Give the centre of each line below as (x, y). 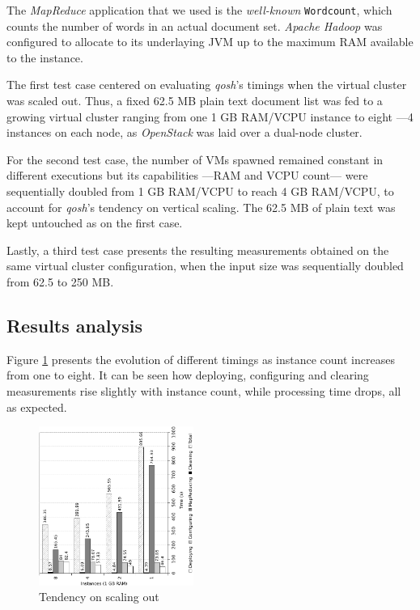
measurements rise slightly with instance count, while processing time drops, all (204, 390)
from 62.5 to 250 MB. (60, 281)
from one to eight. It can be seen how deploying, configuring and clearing (188, 375)
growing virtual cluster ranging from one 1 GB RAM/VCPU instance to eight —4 (210, 116)
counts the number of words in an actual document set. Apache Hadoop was (195, 25)
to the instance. (45, 57)
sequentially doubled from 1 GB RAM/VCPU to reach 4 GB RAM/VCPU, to (200, 191)
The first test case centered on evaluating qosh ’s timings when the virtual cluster (207, 85)
